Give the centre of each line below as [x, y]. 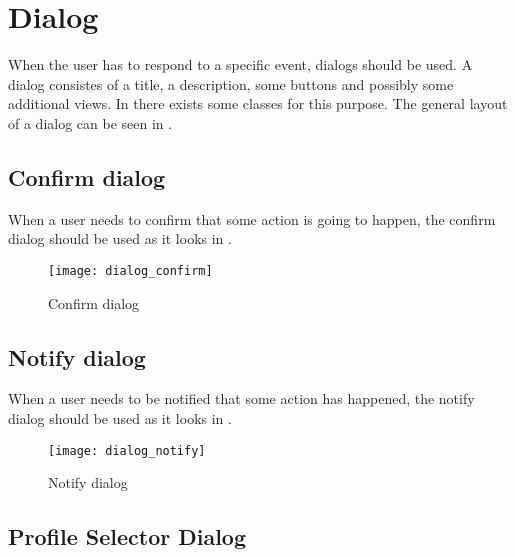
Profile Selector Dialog [127, 536]
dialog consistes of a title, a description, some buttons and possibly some [231, 83]
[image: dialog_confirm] [130, 270]
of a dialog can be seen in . [90, 122]
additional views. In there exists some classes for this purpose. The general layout [258, 103]
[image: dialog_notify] [127, 450]
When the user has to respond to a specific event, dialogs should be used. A [240, 64]
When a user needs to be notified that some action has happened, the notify [241, 398]
